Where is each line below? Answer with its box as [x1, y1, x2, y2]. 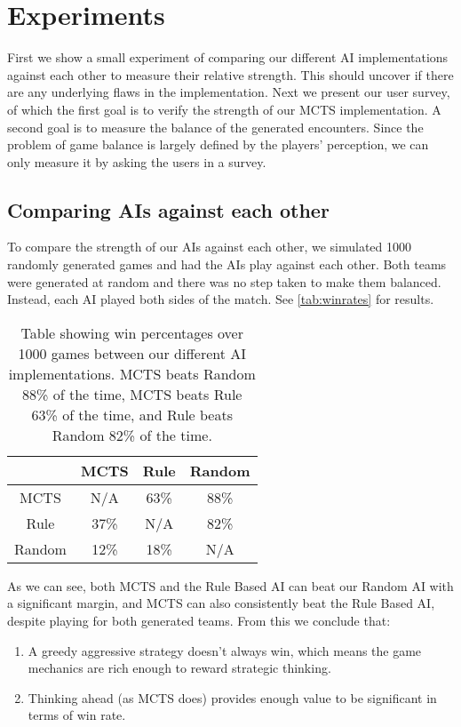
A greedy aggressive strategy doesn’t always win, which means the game [28, 641, 422, 659]
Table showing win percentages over [20, 322, 243, 343]
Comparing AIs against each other [7, 196, 330, 223]
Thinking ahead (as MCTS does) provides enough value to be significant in [28, 688, 437, 707]
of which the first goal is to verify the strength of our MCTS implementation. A [7, 100, 441, 118]
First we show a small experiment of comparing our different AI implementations [7, 48, 449, 67]
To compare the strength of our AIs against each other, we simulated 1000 [7, 237, 412, 256]
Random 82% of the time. [52, 424, 212, 445]
